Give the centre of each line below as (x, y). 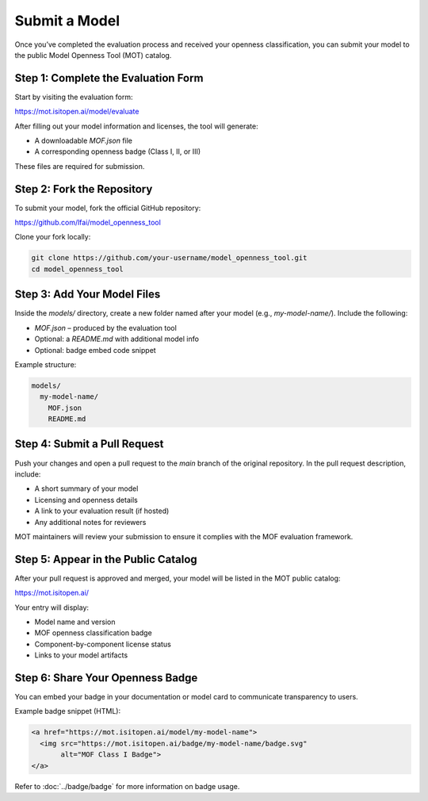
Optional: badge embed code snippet (95, 350)
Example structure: (46, 364)
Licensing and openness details (86, 500)
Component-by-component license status (103, 644)
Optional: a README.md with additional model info (117, 339)
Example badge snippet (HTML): (68, 711)
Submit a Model (67, 21)
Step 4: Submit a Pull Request (89, 444)
